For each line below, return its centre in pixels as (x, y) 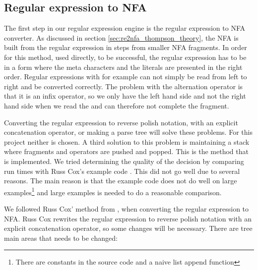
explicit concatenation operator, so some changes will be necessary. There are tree (128, 228)
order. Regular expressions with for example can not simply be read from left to (126, 77)
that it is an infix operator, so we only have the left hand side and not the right (125, 96)
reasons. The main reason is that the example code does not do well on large (121, 181)
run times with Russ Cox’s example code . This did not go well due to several (122, 171)
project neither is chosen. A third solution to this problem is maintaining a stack (127, 141)
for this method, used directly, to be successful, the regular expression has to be (125, 57)
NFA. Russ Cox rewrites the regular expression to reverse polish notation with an (128, 218)
